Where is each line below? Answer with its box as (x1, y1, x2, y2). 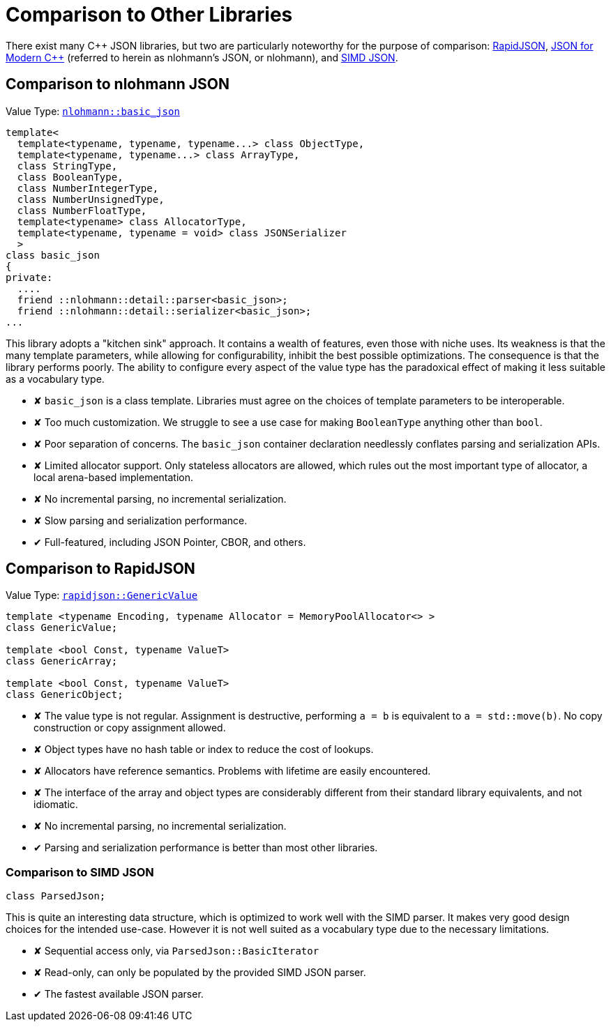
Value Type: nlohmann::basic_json (6, 105, 180, 117)
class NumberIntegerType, (17, 182, 159, 194)
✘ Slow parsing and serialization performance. (33, 514, 248, 526)
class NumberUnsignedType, (17, 193, 165, 205)
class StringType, (17, 160, 118, 172)
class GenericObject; (6, 689, 123, 701)
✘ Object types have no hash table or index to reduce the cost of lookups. (33, 743, 374, 756)
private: (6, 271, 53, 283)
